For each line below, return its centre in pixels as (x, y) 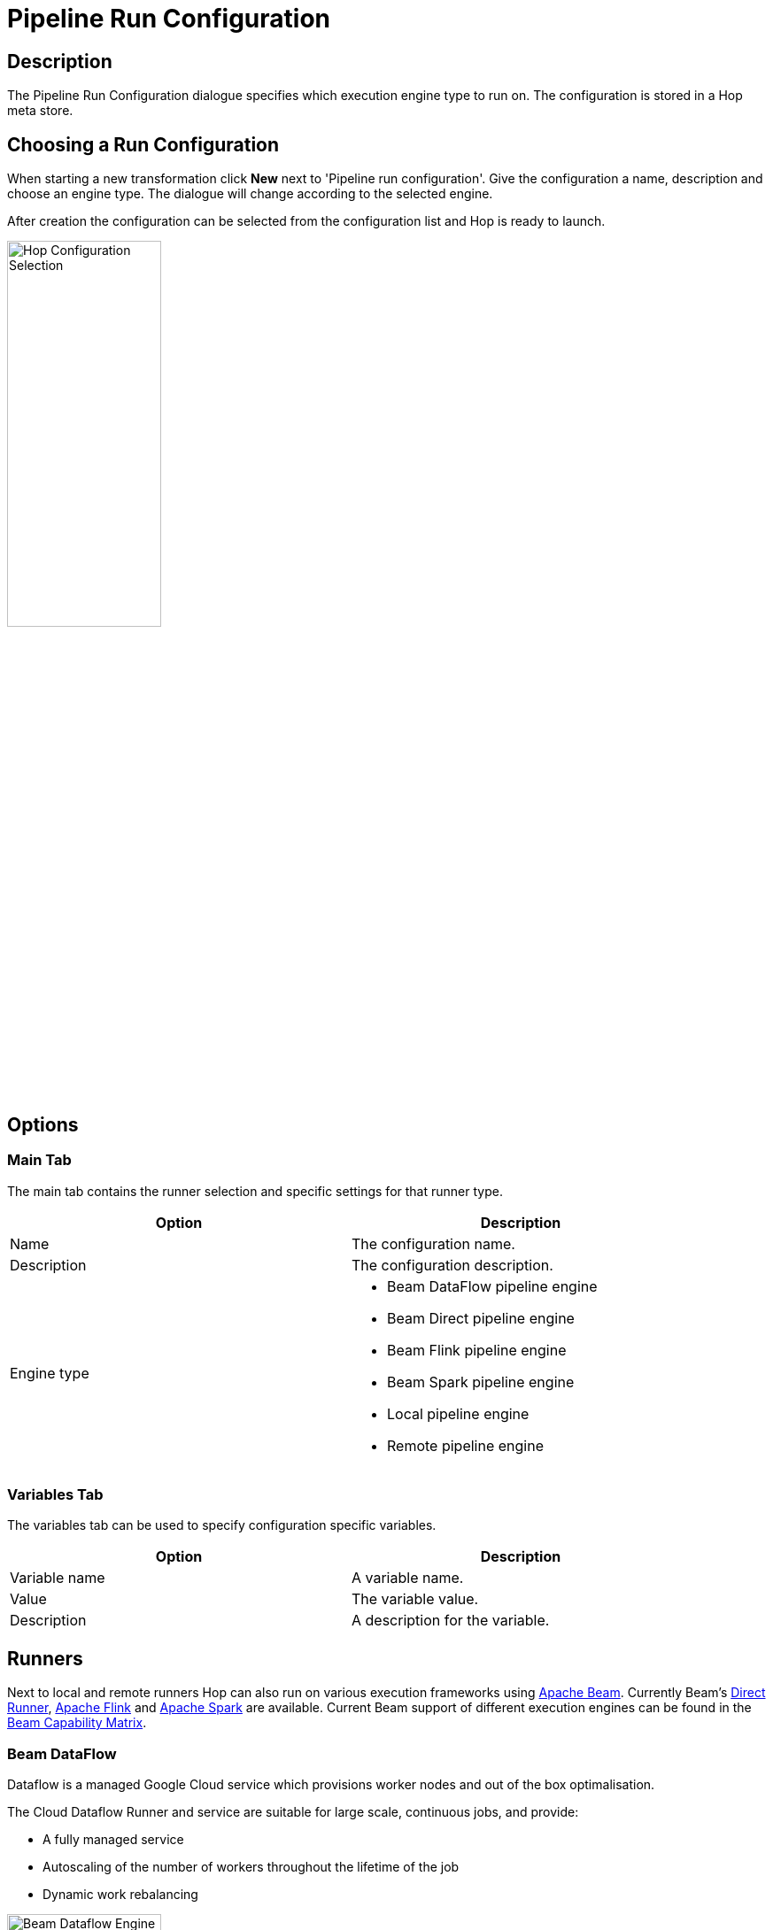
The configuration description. (452, 1265)
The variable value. (415, 1599)
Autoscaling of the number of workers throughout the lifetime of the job (251, 1866)
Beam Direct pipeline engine (481, 1318)
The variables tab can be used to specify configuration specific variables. (222, 1525)
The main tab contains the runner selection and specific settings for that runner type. (255, 1191)
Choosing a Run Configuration (143, 144)
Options (43, 1124)
